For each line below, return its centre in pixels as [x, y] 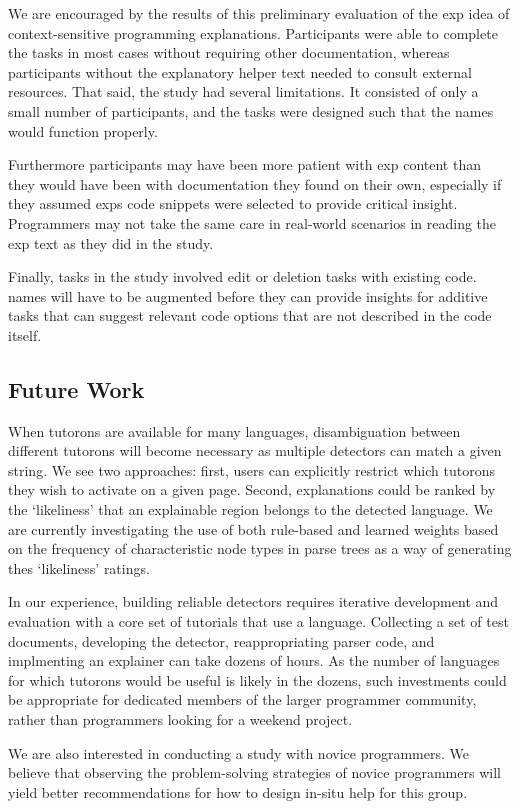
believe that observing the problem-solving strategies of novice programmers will [254, 772]
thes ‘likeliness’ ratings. [79, 567]
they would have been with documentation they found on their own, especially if [255, 183]
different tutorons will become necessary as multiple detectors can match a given [255, 450]
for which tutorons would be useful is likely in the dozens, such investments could [257, 679]
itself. [25, 334]
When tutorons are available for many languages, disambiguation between [234, 430]
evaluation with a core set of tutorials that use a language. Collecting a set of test [258, 621]
